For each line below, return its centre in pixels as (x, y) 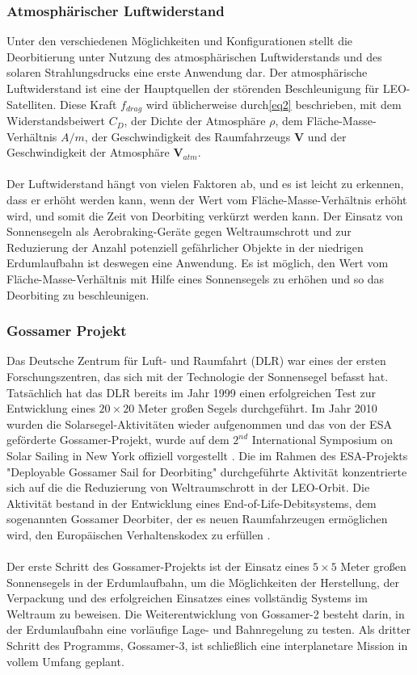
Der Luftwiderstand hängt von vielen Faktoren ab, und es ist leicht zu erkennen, (205, 184)
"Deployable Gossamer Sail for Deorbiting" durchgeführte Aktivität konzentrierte (207, 471)
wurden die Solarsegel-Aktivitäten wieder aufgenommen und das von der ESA (199, 423)
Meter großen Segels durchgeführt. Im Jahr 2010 (257, 408)
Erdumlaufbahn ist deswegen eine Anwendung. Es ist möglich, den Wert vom (198, 263)
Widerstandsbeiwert (56, 121)
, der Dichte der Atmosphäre (195, 121)
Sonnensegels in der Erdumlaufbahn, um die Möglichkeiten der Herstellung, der (203, 582)
